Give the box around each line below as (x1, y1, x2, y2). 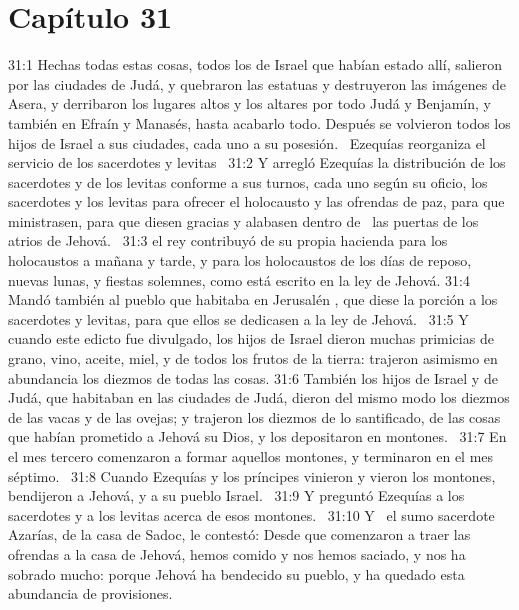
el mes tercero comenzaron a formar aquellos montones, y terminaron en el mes (8, 446, 494, 466)
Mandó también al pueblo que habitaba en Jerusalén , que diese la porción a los (8, 289, 498, 310)
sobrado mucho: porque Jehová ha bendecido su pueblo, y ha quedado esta (8, 563, 465, 584)
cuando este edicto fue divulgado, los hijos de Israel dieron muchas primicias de (8, 328, 494, 349)
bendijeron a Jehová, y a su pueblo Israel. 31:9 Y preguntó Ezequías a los (8, 485, 465, 506)
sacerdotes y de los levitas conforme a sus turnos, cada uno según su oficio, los (8, 171, 488, 192)
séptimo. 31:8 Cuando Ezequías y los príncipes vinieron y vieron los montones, (8, 465, 496, 486)
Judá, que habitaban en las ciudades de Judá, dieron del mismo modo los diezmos (8, 387, 510, 408)
